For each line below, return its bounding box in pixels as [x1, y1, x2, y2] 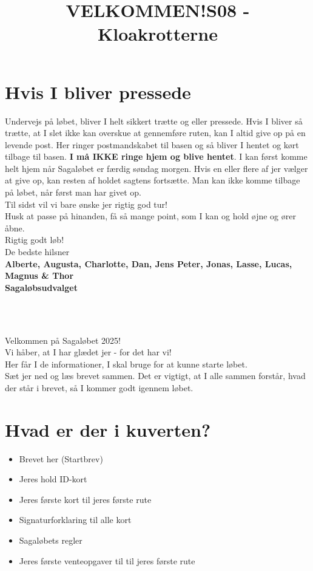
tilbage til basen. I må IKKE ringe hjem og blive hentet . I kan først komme [5, 150, 308, 163]
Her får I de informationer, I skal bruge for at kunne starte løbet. [5, 357, 247, 370]
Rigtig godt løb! [5, 233, 64, 246]
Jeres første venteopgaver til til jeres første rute [19, 554, 195, 567]
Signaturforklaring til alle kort [19, 513, 132, 526]
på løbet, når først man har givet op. [5, 186, 141, 199]
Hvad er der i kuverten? [5, 417, 211, 442]
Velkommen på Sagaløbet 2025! [5, 333, 121, 346]
